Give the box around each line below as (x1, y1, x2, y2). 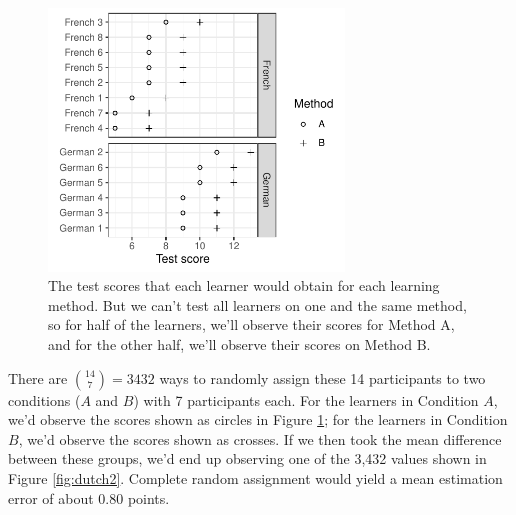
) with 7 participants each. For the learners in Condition (133, 389, 479, 410)
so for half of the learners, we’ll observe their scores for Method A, (48, 314, 455, 335)
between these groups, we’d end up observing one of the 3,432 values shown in (8, 448, 487, 469)
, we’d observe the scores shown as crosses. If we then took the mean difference (18, 428, 502, 449)
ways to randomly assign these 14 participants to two (159, 367, 486, 388)
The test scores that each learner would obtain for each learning (48, 275, 440, 296)
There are (8, 367, 68, 388)
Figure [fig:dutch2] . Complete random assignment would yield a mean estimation (8, 467, 503, 488)
